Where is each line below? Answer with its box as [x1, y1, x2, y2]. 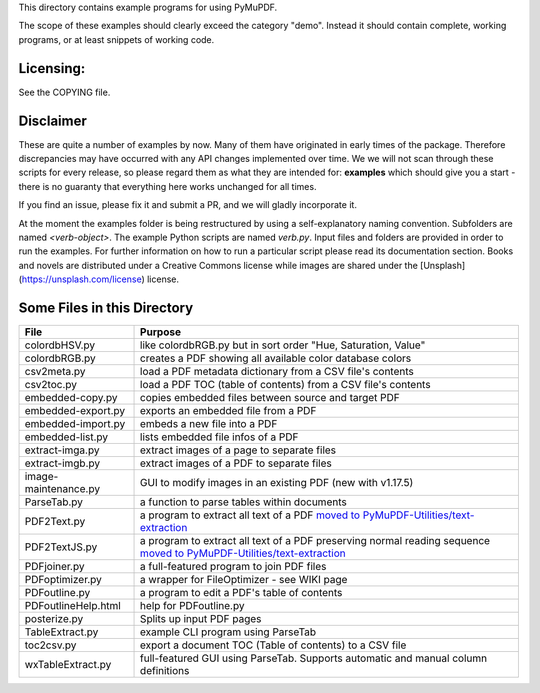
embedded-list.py [24, 430, 109, 444]
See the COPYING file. [18, 86, 111, 98]
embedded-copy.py [24, 391, 118, 405]
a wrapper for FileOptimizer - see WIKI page [140, 573, 348, 587]
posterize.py [24, 612, 84, 626]
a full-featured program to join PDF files [140, 560, 327, 574]
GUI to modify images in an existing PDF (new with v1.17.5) [140, 476, 414, 490]
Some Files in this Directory [18, 299, 194, 316]
